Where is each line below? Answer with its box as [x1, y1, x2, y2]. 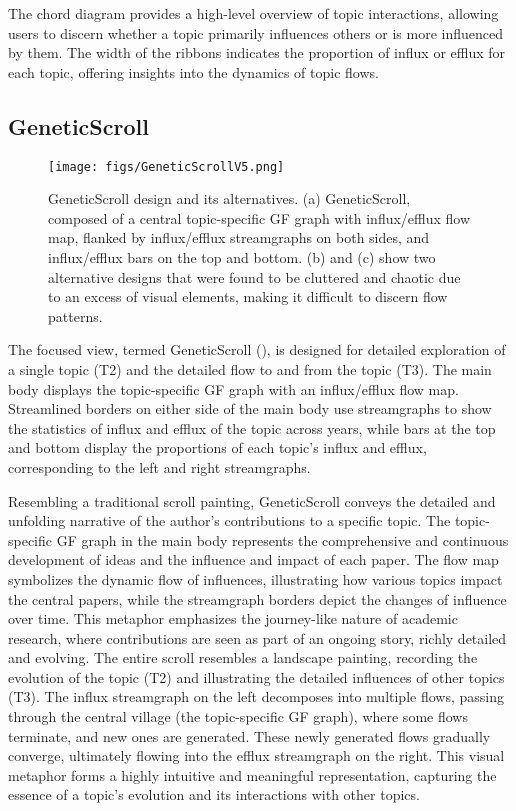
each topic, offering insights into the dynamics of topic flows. [8, 61, 379, 82]
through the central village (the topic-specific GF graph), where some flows [8, 706, 468, 727]
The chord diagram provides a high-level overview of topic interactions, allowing [8, 3, 499, 23]
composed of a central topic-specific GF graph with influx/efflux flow [48, 207, 471, 228]
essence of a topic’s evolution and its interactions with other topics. [8, 784, 420, 805]
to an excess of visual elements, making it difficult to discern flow [48, 286, 448, 307]
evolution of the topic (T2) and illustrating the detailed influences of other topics [8, 666, 505, 687]
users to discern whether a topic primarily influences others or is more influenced [8, 22, 504, 43]
